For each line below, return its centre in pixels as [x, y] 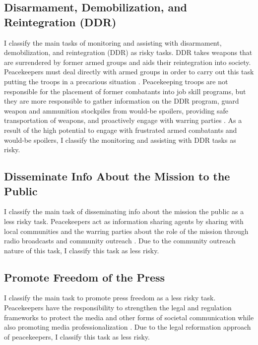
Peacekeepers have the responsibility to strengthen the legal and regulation [118, 308]
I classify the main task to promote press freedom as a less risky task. [110, 298]
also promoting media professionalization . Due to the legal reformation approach [128, 327]
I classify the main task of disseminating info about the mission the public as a [124, 211]
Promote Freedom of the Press [85, 277]
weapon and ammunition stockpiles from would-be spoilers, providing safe [116, 110]
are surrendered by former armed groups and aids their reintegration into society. [128, 62]
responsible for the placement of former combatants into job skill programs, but [125, 91]
